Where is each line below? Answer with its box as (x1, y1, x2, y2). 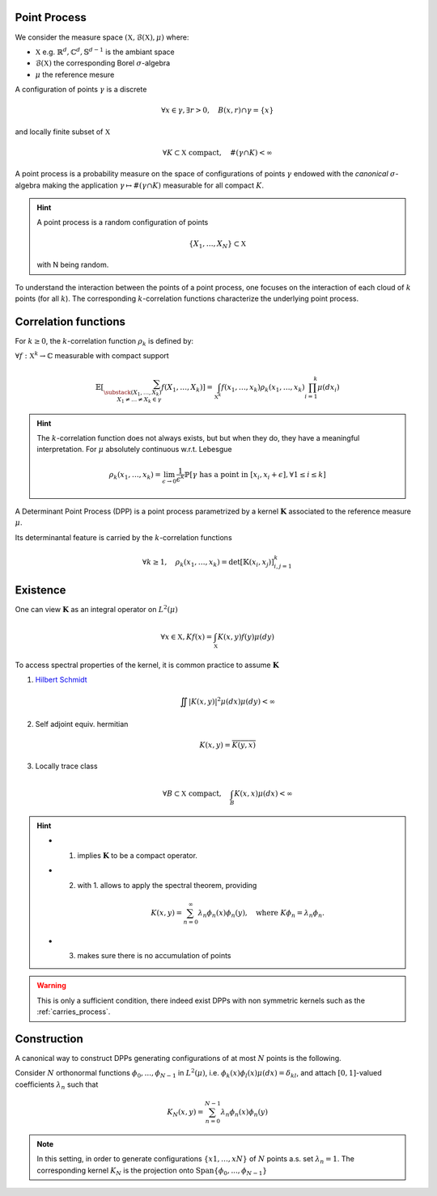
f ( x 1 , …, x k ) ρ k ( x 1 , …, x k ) (221, 382, 305, 394)
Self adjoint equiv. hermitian (35, 719, 129, 729)
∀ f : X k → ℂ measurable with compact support (15, 350, 169, 361)
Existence (15, 583, 66, 597)
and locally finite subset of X (15, 126, 111, 137)
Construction (15, 1032, 84, 1046)
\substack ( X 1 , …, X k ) (103, 389, 162, 398)
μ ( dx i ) (316, 382, 340, 394)
